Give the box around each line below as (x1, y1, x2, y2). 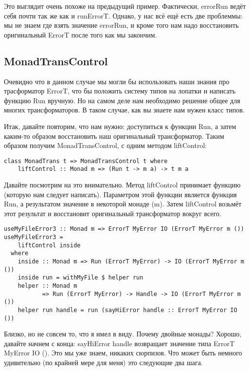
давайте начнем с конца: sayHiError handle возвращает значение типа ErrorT (4, 338, 235, 348)
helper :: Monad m (18, 282, 77, 290)
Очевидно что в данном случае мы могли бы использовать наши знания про (4, 76, 230, 86)
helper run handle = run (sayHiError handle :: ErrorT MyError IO (18, 306, 237, 314)
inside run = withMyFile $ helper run (18, 274, 143, 281)
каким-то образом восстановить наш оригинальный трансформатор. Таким (4, 130, 224, 141)
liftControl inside (18, 241, 81, 249)
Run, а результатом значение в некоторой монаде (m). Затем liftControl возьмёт (4, 199, 242, 209)
